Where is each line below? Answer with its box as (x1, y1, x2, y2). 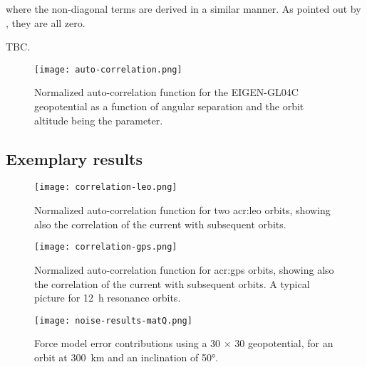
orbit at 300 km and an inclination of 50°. (34, 349, 219, 364)
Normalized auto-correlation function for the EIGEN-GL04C (34, 85, 299, 100)
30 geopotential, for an (234, 336, 334, 351)
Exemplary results (6, 147, 143, 169)
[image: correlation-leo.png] (34, 182, 177, 193)
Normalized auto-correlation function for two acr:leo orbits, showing (34, 203, 331, 218)
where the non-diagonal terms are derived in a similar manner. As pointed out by (6, 1, 361, 16)
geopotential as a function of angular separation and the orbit (34, 99, 304, 114)
